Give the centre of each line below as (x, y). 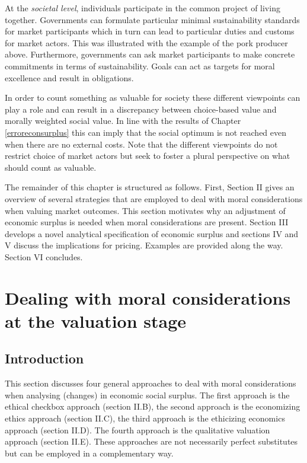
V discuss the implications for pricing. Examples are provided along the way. (144, 245)
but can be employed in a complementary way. (89, 453)
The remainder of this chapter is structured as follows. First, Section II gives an (150, 187)
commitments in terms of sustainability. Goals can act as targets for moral (140, 66)
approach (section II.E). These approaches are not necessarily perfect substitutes (151, 441)
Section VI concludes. (44, 256)
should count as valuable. (51, 167)
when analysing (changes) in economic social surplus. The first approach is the (147, 395)
